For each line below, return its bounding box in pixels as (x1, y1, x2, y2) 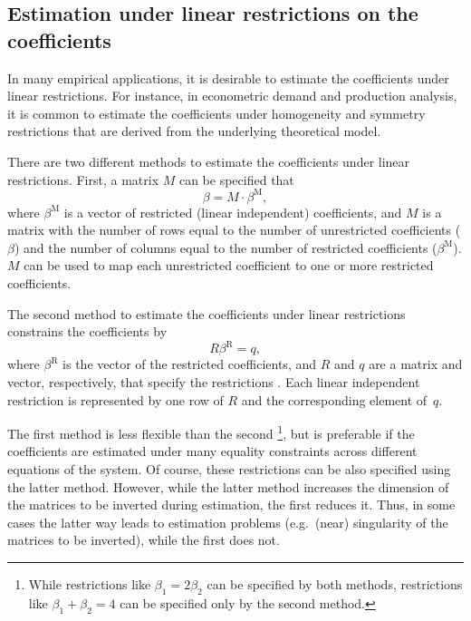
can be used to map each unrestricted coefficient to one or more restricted (24, 256, 434, 275)
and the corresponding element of (241, 390, 428, 409)
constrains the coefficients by (7, 322, 168, 341)
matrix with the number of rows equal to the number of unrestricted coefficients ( (7, 220, 461, 239)
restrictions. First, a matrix (7, 170, 159, 189)
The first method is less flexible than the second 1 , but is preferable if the (7, 422, 415, 442)
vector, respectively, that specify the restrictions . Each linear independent (7, 372, 420, 391)
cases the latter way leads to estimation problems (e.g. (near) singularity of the (7, 512, 448, 531)
